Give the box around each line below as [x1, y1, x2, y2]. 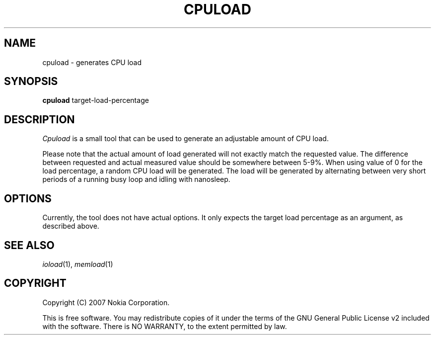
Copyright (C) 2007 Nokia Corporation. [42, 298, 170, 307]
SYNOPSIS [4, 75, 58, 88]
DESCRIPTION [4, 113, 75, 126]
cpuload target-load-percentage [42, 96, 149, 105]
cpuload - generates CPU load [42, 58, 142, 67]
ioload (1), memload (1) [42, 259, 113, 268]
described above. [42, 222, 99, 231]
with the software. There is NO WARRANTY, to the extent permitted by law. [42, 322, 287, 331]
